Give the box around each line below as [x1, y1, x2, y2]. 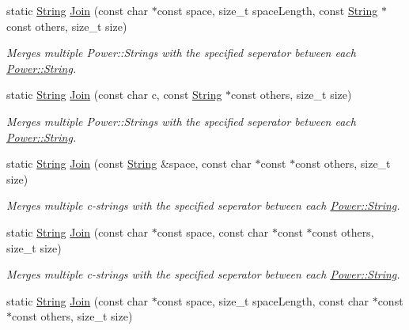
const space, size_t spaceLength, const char [157, 292, 369, 309]
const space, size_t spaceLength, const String [157, 2, 378, 18]
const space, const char [157, 223, 269, 240]
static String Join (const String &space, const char [6, 155, 252, 172]
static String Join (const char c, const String [6, 86, 222, 103]
